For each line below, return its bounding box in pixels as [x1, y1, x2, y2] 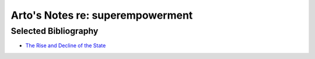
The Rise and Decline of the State [25, 42, 106, 49]
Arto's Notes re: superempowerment [10, 9, 193, 22]
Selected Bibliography [10, 26, 99, 36]
